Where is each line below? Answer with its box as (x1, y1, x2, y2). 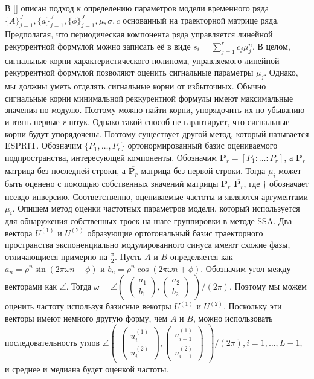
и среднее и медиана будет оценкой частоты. (5, 363, 169, 375)
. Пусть (115, 250, 142, 262)
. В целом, (252, 39, 290, 52)
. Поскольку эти (223, 300, 282, 313)
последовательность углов (5, 336, 100, 349)
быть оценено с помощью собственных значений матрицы (5, 177, 219, 189)
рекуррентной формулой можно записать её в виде (5, 39, 191, 52)
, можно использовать (193, 311, 273, 324)
